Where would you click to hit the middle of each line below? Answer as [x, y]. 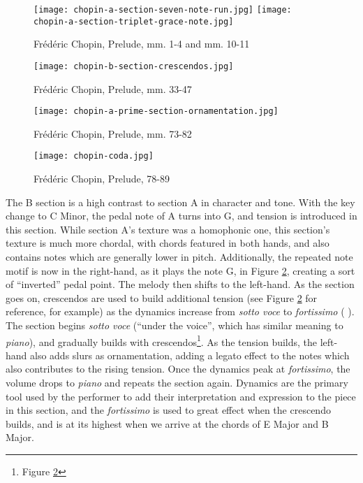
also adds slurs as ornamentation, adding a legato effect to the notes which [190, 355]
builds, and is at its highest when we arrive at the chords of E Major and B [167, 423]
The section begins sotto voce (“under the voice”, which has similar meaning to [175, 325]
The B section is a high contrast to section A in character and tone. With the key [180, 202]
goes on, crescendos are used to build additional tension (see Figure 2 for [162, 297]
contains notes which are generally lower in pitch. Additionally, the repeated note [179, 257]
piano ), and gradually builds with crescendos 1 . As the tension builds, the [162, 340]
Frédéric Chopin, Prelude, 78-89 [102, 179]
